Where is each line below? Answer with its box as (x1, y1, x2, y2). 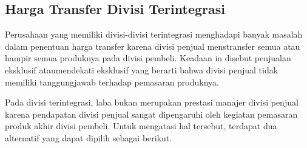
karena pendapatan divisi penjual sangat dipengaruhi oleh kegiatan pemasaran (5, 107, 298, 120)
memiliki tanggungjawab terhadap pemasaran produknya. (5, 75, 219, 88)
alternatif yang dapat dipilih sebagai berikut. (5, 131, 172, 144)
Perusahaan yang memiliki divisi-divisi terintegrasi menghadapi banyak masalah (5, 28, 303, 41)
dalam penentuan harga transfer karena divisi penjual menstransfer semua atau (5, 39, 300, 52)
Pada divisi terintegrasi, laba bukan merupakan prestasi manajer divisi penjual (5, 96, 299, 109)
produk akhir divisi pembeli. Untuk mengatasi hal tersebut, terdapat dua (5, 119, 277, 132)
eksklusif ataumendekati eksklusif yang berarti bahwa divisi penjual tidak (5, 63, 278, 76)
